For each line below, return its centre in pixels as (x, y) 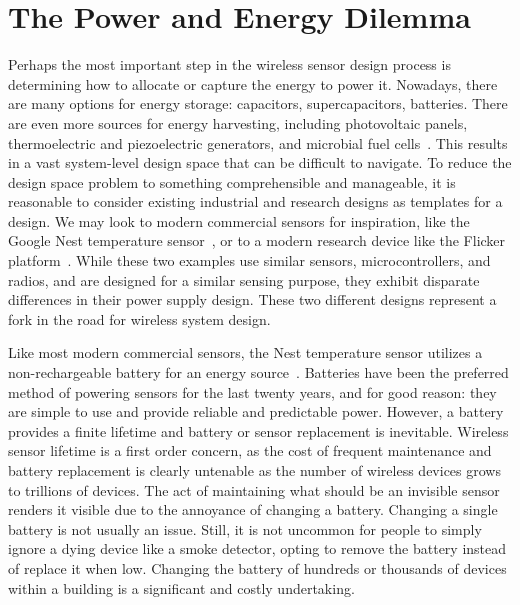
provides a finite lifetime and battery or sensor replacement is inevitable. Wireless (258, 430)
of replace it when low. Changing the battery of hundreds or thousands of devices (257, 567)
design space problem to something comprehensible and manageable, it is (232, 181)
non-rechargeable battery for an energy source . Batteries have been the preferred (258, 372)
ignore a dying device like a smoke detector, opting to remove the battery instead (257, 548)
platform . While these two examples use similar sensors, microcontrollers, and (249, 260)
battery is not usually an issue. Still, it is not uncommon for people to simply (245, 528)
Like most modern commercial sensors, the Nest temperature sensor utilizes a (245, 352)
